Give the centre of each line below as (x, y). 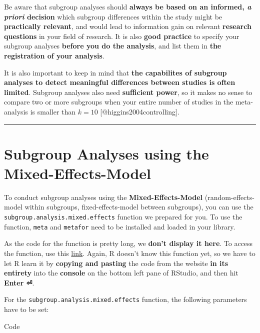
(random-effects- (229, 197)
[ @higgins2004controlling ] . (140, 111)
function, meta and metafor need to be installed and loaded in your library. (120, 226)
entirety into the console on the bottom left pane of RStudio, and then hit (121, 273)
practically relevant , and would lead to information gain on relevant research (128, 26)
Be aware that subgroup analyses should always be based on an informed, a (128, 6)
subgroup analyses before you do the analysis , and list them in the (113, 46)
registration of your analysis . (54, 55)
